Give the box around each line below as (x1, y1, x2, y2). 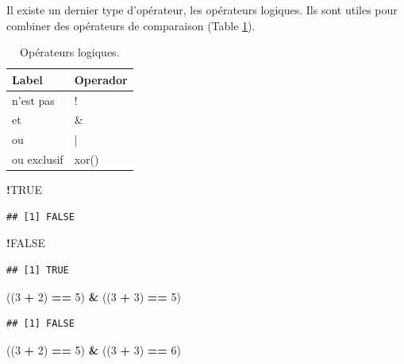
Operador (74, 71, 128, 87)
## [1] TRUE (6, 265, 69, 277)
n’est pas (12, 91, 55, 108)
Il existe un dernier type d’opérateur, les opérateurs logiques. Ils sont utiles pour (6, 2, 398, 17)
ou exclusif (12, 151, 63, 168)
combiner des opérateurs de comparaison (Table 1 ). (6, 17, 256, 33)
